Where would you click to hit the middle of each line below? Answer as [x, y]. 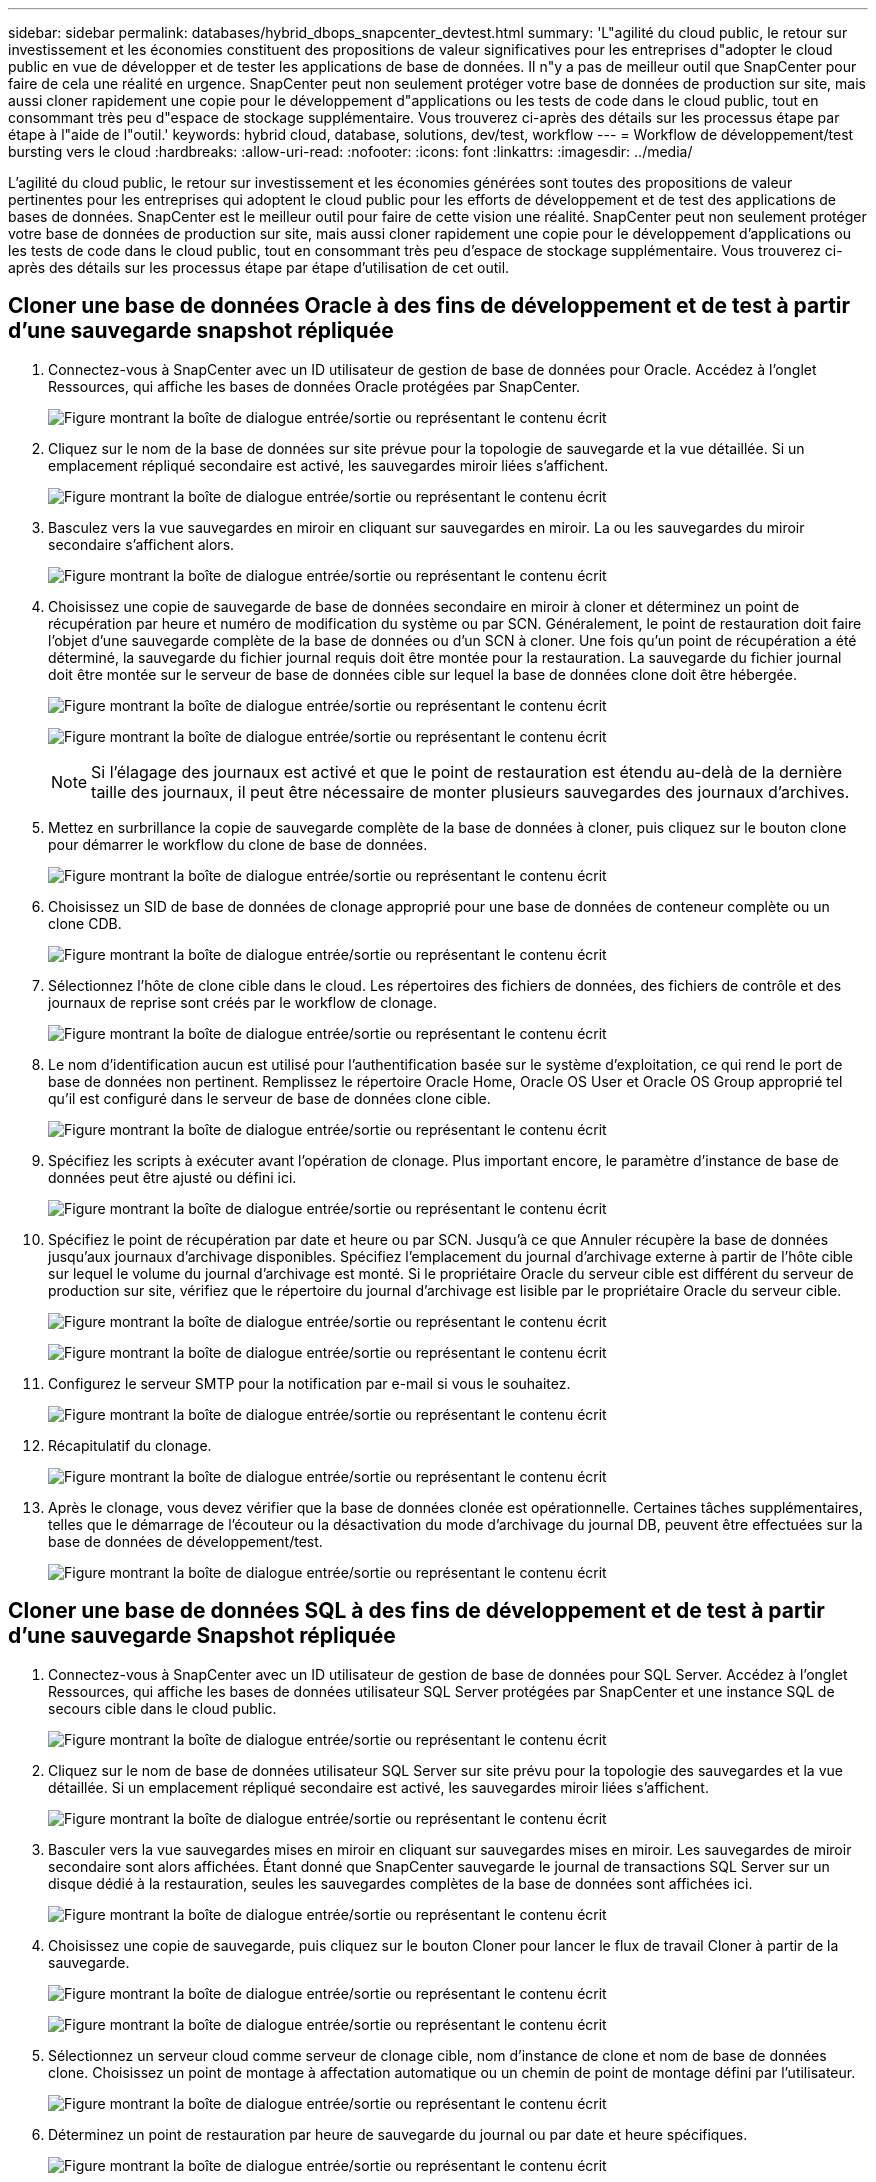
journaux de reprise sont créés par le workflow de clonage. [243, 1002]
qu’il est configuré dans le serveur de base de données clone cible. [269, 1098]
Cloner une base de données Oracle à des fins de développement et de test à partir [429, 306]
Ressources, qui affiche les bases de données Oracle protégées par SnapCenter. [314, 386]
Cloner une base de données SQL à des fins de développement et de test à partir [416, 1611]
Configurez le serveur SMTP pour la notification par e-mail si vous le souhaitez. [309, 1383]
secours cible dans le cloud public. [162, 1708]
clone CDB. [85, 923]
